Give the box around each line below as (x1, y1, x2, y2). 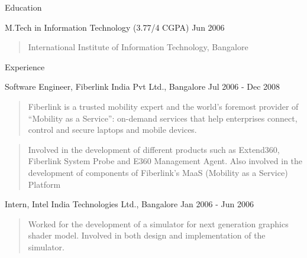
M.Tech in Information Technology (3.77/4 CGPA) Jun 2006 (5, 21, 225, 33)
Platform (28, 178, 61, 190)
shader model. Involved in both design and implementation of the (28, 229, 266, 241)
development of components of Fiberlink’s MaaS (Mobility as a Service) (28, 166, 288, 178)
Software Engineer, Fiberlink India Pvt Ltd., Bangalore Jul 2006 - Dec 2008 (5, 80, 280, 93)
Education (5, 1, 42, 13)
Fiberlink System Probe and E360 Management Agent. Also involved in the (28, 155, 303, 167)
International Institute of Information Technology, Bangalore (28, 41, 248, 53)
